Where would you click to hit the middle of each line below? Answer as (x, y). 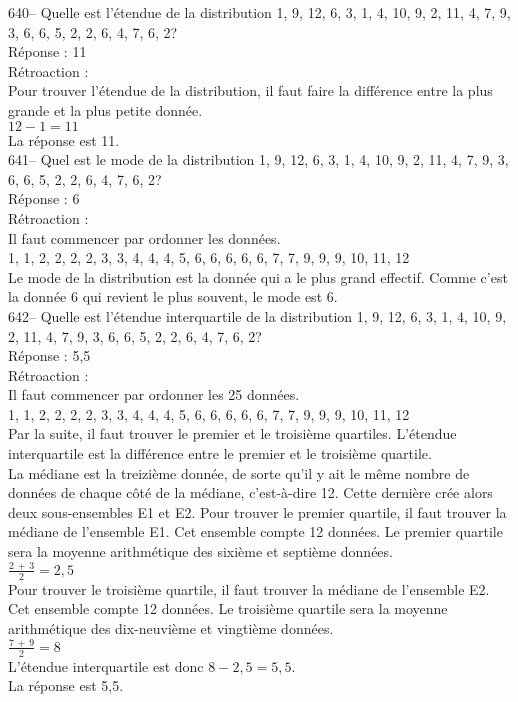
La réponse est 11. (64, 139)
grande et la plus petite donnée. (105, 109)
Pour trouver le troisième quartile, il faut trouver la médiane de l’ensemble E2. (249, 588)
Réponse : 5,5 (49, 355)
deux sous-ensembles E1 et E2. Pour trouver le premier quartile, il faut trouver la (257, 511)
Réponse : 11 (47, 51)
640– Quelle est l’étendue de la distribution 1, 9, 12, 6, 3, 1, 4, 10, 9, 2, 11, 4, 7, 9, (259, 12)
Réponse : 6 (44, 198)
